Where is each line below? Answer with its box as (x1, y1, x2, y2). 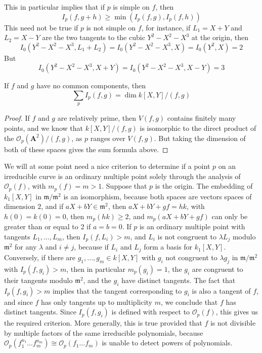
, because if (74, 241, 109, 252)
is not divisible (210, 317, 256, 328)
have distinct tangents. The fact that (121, 274, 236, 285)
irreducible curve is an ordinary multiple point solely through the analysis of (4, 170, 241, 181)
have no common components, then (36, 80, 146, 91)
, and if (41, 201, 64, 211)
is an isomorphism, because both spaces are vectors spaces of (63, 191, 252, 201)
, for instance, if (141, 22, 191, 32)
